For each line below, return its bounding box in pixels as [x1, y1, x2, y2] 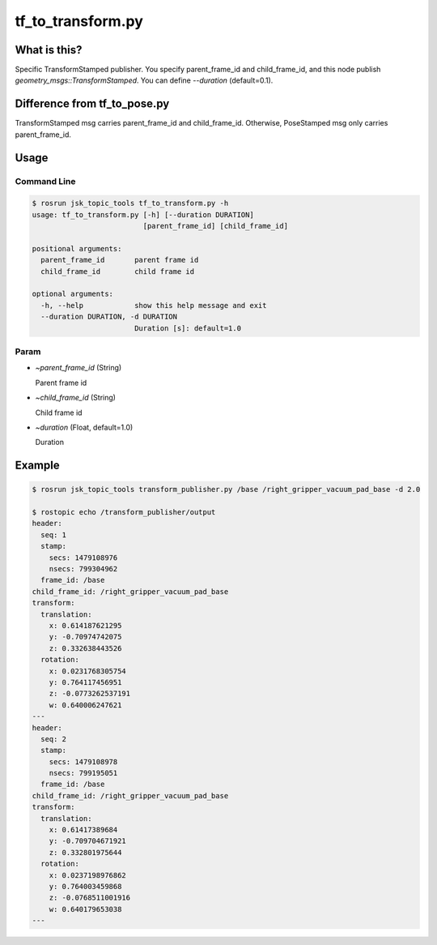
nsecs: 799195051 [49, 768, 118, 778]
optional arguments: [32, 289, 113, 299]
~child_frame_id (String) [35, 393, 117, 403]
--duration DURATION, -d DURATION [40, 312, 178, 322]
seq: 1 [40, 530, 67, 539]
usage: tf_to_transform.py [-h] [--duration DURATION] [32, 210, 254, 219]
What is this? [15, 43, 83, 57]
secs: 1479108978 [49, 757, 118, 766]
